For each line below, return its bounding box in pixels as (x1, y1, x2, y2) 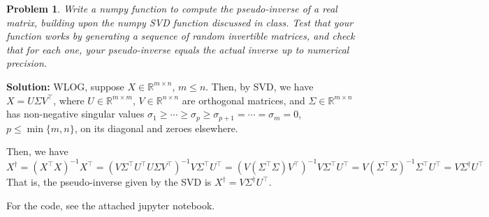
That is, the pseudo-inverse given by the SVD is (6, 175, 212, 189)
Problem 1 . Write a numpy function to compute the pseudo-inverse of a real (6, 1, 337, 15)
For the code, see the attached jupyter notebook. (6, 198, 215, 212)
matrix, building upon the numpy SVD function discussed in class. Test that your (6, 15, 353, 29)
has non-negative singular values (6, 106, 145, 121)
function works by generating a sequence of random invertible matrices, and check (6, 29, 355, 43)
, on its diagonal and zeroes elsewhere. (74, 120, 238, 135)
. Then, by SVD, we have (205, 79, 314, 93)
